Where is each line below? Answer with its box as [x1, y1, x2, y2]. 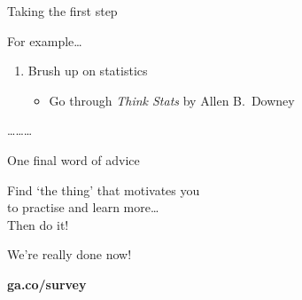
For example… [7, 31, 82, 50]
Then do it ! [7, 215, 69, 233]
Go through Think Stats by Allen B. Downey [49, 91, 295, 109]
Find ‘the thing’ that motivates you [7, 180, 200, 199]
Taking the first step [7, 2, 118, 20]
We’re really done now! [7, 245, 132, 264]
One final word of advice [7, 150, 140, 169]
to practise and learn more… [7, 198, 159, 217]
